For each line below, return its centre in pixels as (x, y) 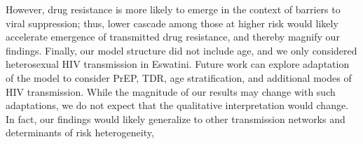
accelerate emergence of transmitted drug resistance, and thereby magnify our (173, 37)
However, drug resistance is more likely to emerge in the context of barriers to (173, 9)
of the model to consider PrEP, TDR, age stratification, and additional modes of (179, 77)
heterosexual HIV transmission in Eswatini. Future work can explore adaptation (178, 64)
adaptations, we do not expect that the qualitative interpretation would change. (177, 105)
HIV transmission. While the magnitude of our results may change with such (171, 91)
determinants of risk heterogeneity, (80, 132)
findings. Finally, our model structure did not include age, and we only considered (181, 50)
